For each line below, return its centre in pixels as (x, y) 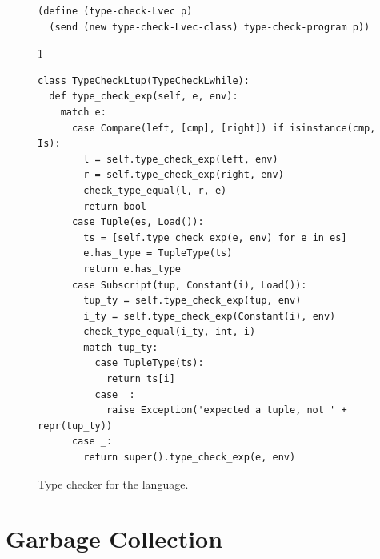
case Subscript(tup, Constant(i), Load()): (189, 285)
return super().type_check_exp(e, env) (190, 458)
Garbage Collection (114, 539)
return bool (115, 206)
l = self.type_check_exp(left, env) (181, 159)
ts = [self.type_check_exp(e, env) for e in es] (215, 237)
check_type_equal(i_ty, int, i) (170, 332)
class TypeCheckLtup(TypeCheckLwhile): (144, 80)
